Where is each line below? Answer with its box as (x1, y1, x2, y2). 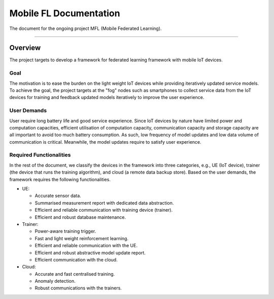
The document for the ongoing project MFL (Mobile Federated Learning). (9, 25, 162, 31)
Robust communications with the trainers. (35, 285, 122, 291)
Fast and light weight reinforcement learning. (35, 235, 129, 241)
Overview (9, 44, 41, 52)
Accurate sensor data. (35, 193, 81, 199)
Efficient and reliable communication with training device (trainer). (35, 207, 173, 213)
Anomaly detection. (35, 278, 76, 284)
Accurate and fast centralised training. (35, 271, 115, 277)
